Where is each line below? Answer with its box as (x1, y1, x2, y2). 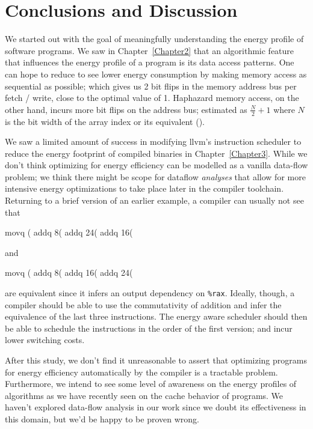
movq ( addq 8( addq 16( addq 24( (5, 266, 133, 279)
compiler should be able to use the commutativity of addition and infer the (5, 298, 282, 311)
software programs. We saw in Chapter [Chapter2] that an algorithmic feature (5, 44, 294, 56)
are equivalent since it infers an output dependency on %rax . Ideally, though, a (5, 287, 295, 299)
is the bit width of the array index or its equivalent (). (5, 115, 205, 127)
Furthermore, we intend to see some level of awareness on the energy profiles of (5, 377, 297, 390)
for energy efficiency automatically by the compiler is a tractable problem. (5, 365, 278, 378)
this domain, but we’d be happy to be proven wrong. (5, 413, 199, 425)
